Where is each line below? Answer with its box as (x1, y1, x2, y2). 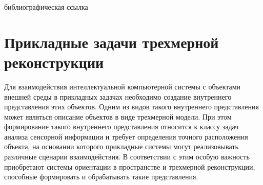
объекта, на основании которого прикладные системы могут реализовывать (4, 141, 238, 152)
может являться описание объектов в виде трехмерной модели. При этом (4, 111, 232, 122)
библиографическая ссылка (4, 2, 88, 12)
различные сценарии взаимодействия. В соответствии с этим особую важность (4, 151, 250, 162)
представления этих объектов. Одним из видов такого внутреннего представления (4, 101, 259, 112)
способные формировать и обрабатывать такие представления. (4, 171, 198, 182)
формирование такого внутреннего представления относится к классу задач (4, 121, 239, 132)
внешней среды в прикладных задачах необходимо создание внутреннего (4, 91, 232, 102)
